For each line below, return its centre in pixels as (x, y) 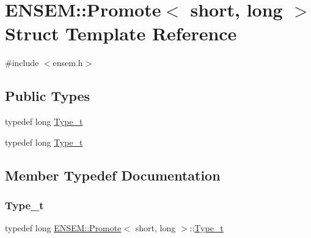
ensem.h (68, 63)
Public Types (48, 96)
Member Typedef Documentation (113, 175)
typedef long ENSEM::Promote (63, 228)
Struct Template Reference (121, 33)
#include (22, 63)
